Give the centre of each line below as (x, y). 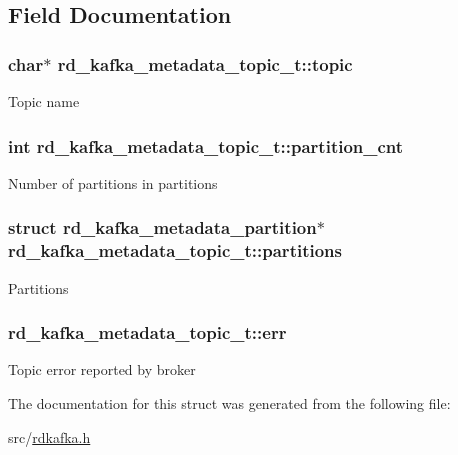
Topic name (44, 101)
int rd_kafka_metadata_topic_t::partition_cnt (206, 145)
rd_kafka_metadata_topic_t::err (147, 332)
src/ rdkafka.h (49, 436)
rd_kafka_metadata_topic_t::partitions (175, 250)
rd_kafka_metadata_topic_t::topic (205, 63)
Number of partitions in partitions (113, 182)
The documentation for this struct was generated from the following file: (229, 402)
